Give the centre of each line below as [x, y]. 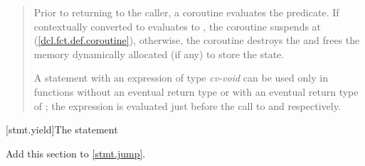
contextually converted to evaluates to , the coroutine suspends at [178, 26]
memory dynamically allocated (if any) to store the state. [159, 54]
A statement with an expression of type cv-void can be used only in [181, 78]
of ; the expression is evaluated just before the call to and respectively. [187, 105]
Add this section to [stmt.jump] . [76, 153]
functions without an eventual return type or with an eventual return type [196, 91]
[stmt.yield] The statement [62, 129]
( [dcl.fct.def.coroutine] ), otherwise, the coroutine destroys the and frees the [197, 40]
